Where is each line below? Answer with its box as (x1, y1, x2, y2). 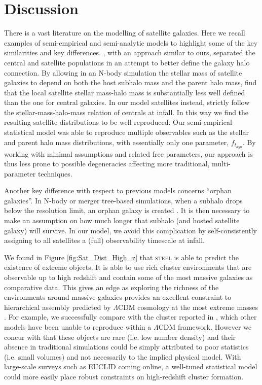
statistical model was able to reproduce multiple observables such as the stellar (4, 127, 249, 137)
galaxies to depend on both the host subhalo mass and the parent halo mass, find (4, 77, 257, 88)
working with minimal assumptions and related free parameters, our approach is (4, 148, 253, 159)
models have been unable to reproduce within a (4, 322, 152, 332)
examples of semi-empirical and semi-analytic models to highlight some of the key (4, 37, 258, 48)
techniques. (38, 168, 72, 179)
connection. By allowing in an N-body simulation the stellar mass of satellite (4, 67, 242, 78)
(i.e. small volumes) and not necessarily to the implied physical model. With (4, 351, 241, 362)
